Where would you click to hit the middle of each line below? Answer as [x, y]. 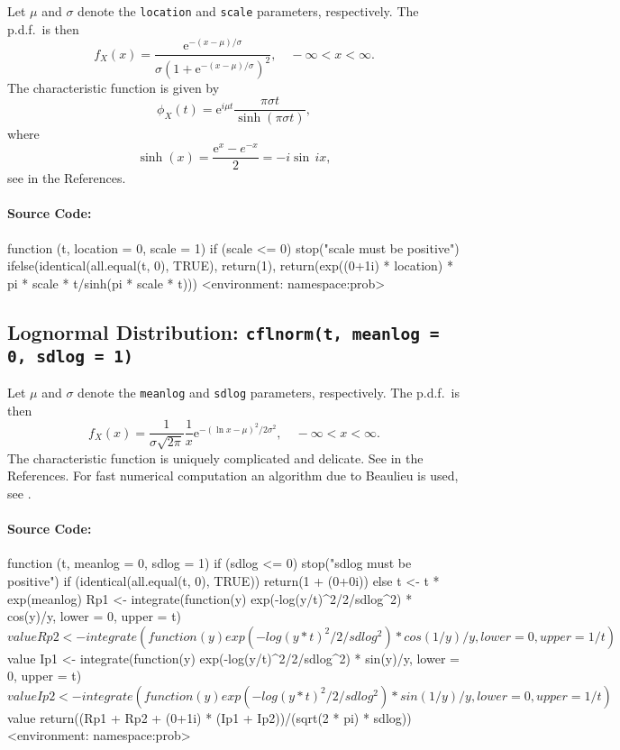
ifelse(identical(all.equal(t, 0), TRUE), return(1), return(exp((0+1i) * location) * [230, 265]
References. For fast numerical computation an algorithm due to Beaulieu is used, [233, 476]
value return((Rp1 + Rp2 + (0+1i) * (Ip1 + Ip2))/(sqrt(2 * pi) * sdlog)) [210, 717]
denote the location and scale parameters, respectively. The [248, 11]
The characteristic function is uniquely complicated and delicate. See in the [215, 457]
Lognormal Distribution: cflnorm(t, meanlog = [223, 331]
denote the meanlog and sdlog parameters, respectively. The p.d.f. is [269, 393]
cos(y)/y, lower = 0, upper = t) [95, 616]
